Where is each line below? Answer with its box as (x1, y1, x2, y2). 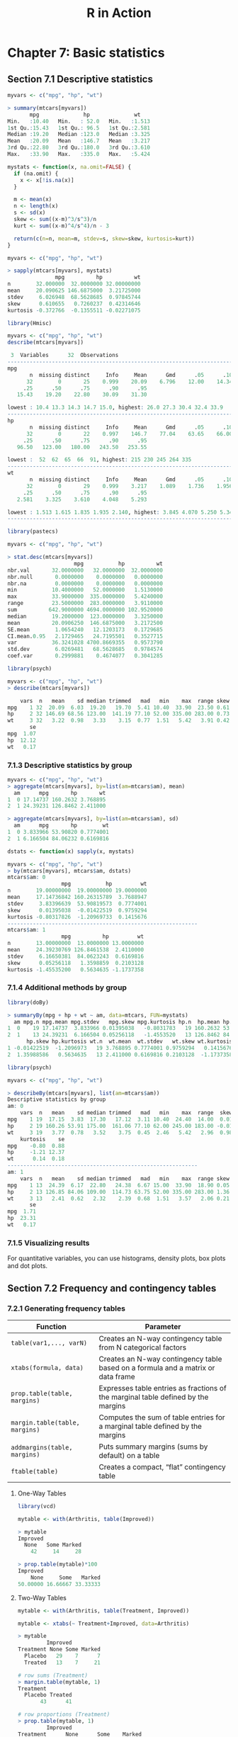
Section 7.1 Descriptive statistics (7, 73, 154, 85)
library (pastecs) (7, 528, 59, 536)
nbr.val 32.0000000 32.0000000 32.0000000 (7, 567, 163, 574)
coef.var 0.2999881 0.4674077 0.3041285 (7, 652, 163, 660)
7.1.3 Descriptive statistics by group (7, 760, 132, 770)
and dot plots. (7, 1262, 48, 1270)
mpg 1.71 (7, 1208, 37, 1216)
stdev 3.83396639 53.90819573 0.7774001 (7, 900, 147, 907)
